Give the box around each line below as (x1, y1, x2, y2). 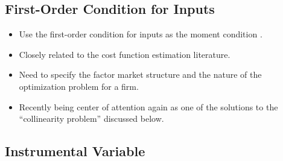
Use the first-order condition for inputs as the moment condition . (19, 28, 262, 40)
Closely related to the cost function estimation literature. (19, 48, 231, 60)
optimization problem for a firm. (19, 80, 139, 92)
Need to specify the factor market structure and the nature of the (19, 68, 262, 81)
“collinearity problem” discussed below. (19, 112, 164, 125)
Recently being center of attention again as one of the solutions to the (19, 100, 278, 113)
